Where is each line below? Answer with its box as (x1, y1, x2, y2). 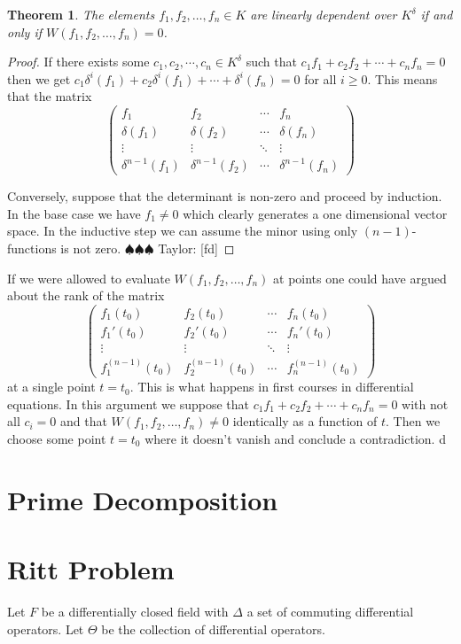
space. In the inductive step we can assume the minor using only (7, 221, 358, 240)
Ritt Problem (7, 551, 175, 587)
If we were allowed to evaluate (7, 268, 170, 287)
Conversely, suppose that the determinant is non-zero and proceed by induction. (7, 187, 442, 206)
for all (304, 69, 337, 88)
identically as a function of (232, 412, 378, 431)
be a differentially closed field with (41, 602, 229, 620)
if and (420, 5, 453, 23)
